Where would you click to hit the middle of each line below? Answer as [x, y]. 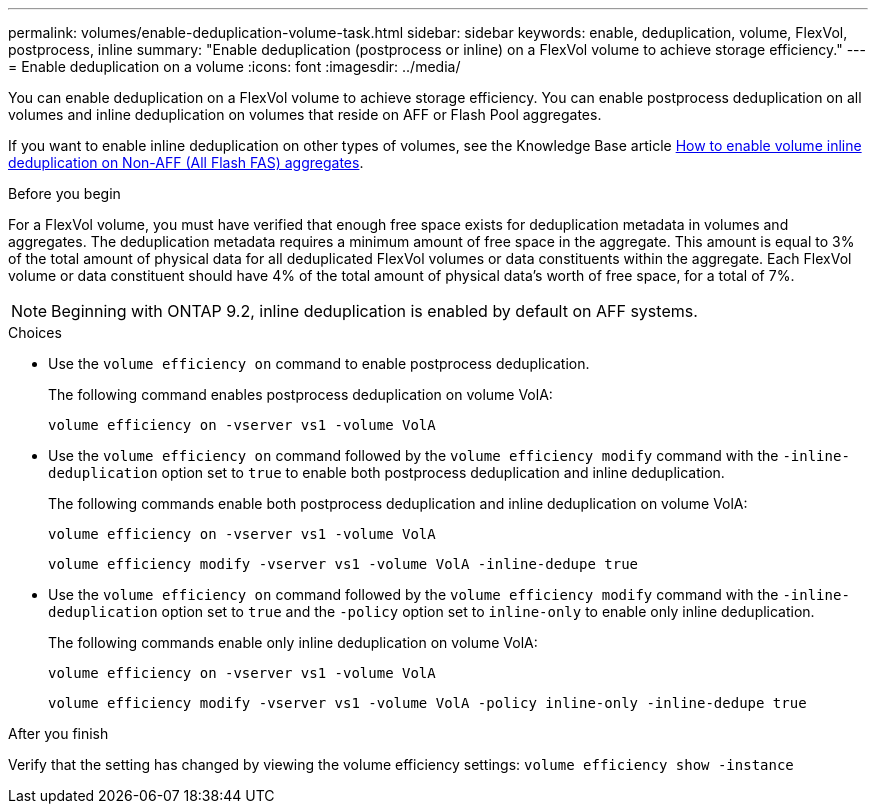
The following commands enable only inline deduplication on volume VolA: [293, 642]
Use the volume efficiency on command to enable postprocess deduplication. [319, 363]
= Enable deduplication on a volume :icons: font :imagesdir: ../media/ [234, 66]
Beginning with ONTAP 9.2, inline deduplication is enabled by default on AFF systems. [374, 311]
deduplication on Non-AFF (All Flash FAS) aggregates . [186, 162]
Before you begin [64, 193]
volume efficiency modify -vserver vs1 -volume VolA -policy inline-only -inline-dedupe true [427, 703]
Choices [35, 332]
